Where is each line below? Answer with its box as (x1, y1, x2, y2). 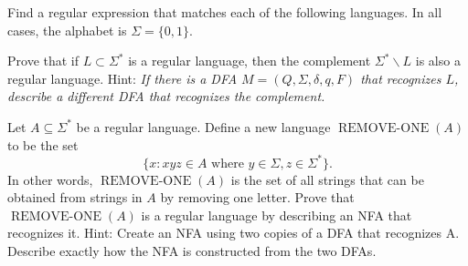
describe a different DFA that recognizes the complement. (7, 87, 325, 106)
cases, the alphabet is (7, 20, 127, 39)
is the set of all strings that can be (230, 169, 424, 189)
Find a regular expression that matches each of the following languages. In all (7, 3, 442, 21)
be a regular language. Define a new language (76, 117, 331, 136)
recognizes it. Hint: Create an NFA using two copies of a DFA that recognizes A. (7, 223, 460, 242)
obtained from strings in (7, 188, 143, 207)
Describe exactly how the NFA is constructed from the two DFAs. (7, 241, 377, 261)
